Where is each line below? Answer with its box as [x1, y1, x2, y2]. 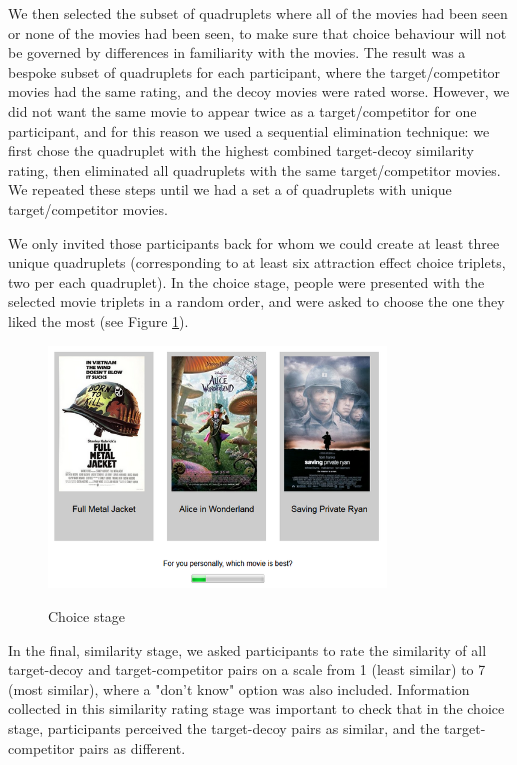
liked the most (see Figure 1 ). [8, 310, 189, 331]
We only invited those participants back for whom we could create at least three [8, 232, 500, 253]
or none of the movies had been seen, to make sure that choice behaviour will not [8, 22, 507, 43]
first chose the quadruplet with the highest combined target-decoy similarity [8, 140, 474, 161]
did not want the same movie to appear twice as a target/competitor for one [8, 100, 477, 121]
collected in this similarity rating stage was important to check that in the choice [8, 698, 505, 719]
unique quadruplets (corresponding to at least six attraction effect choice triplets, [8, 252, 506, 273]
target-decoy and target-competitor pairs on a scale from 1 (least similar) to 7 [8, 659, 486, 680]
